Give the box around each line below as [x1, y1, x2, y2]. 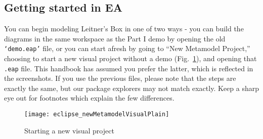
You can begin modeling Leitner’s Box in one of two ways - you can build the [4, 23, 244, 34]
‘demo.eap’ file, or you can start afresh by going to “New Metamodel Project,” [4, 43, 250, 54]
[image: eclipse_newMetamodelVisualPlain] [24, 111, 169, 118]
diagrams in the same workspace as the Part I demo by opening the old [4, 33, 226, 43]
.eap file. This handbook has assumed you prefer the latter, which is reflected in [4, 63, 253, 73]
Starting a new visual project [24, 125, 114, 135]
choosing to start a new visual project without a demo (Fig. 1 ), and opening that [4, 53, 257, 64]
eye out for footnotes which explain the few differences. [4, 92, 174, 103]
